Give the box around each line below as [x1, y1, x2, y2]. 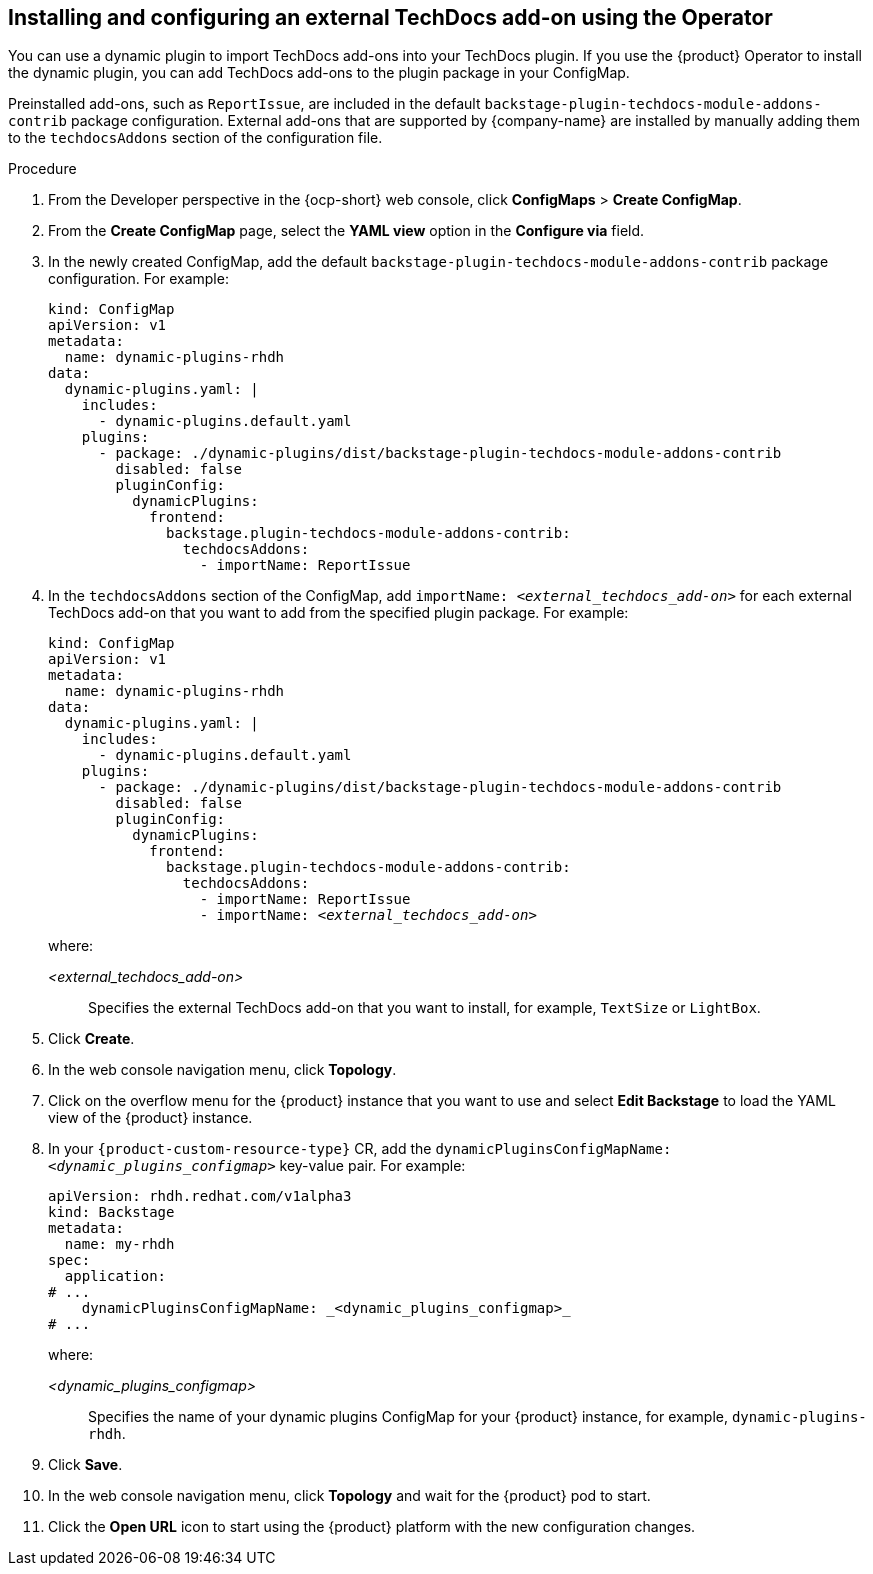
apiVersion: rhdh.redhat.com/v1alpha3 [48, 1188, 352, 1205]
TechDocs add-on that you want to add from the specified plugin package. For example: [48, 604, 629, 622]
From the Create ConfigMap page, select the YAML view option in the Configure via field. [48, 222, 645, 240]
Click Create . [48, 1030, 135, 1048]
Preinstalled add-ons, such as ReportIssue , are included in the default [8, 95, 481, 113]
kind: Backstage [48, 1204, 175, 1221]
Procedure [8, 160, 77, 178]
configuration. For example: [48, 270, 229, 288]
